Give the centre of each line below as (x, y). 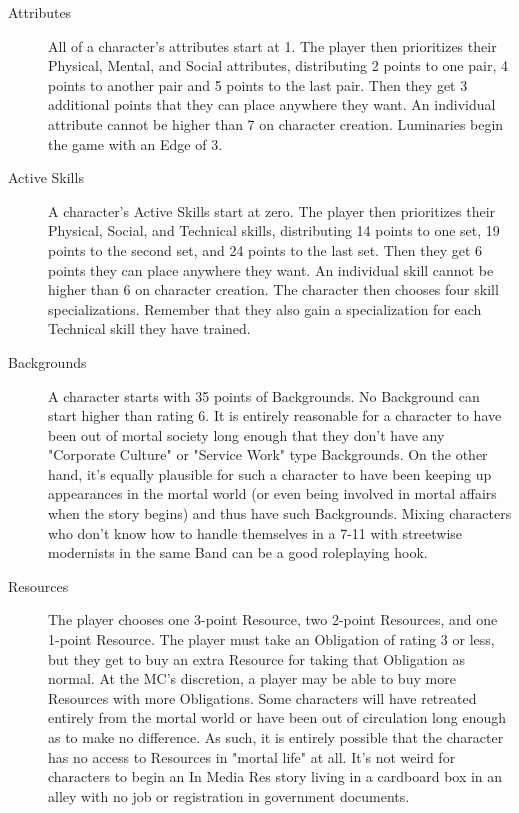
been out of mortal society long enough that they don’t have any (246, 434)
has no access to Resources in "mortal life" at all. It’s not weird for (252, 756)
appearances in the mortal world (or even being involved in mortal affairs (272, 493)
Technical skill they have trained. (149, 328)
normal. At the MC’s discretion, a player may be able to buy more (252, 678)
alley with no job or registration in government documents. (229, 795)
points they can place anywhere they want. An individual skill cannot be (271, 269)
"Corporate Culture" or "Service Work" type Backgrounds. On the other (268, 454)
